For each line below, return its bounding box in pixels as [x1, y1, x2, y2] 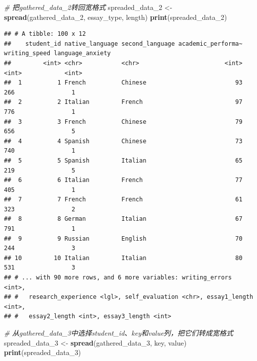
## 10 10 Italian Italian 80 [4, 254, 243, 262]
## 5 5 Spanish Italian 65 [4, 157, 243, 164]
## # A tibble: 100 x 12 [4, 30, 86, 38]
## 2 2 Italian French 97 [4, 98, 243, 106]
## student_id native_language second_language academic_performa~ [4, 40, 243, 47]
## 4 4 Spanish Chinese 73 [4, 137, 243, 145]
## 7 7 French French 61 [4, 196, 243, 203]
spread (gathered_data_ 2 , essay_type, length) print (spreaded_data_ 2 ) [4, 11, 227, 22]
